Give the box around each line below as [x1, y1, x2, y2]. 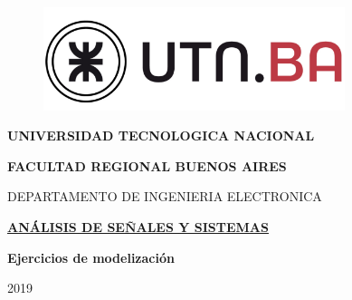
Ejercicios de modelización [7, 247, 175, 266]
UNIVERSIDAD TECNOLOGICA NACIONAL [7, 126, 315, 145]
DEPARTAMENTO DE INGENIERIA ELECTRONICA [7, 187, 322, 206]
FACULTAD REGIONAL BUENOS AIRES [7, 156, 287, 175]
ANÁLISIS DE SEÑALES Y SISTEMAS [7, 217, 269, 236]
